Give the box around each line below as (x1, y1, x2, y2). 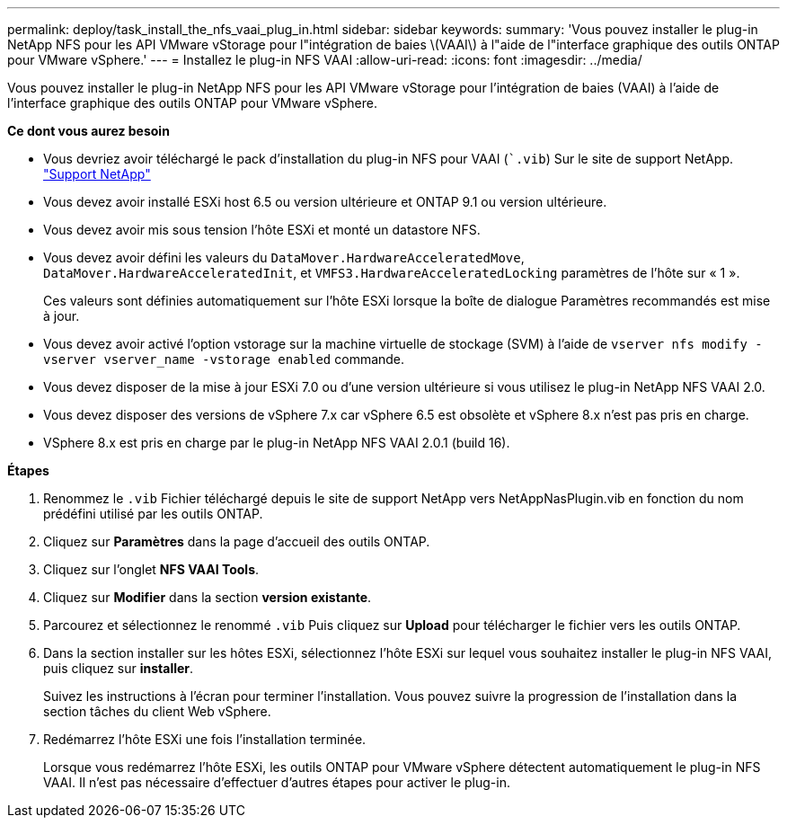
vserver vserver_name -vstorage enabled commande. (43, 351, 405, 367)
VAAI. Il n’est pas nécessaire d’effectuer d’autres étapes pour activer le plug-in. (43, 775, 510, 790)
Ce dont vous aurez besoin (7, 123, 170, 138)
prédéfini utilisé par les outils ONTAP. (43, 506, 263, 521)
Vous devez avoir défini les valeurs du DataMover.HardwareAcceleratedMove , (43, 250, 525, 265)
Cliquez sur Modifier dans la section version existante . (43, 590, 372, 605)
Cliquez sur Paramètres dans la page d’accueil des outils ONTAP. (43, 534, 430, 549)
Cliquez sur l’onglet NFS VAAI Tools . (43, 562, 260, 577)
